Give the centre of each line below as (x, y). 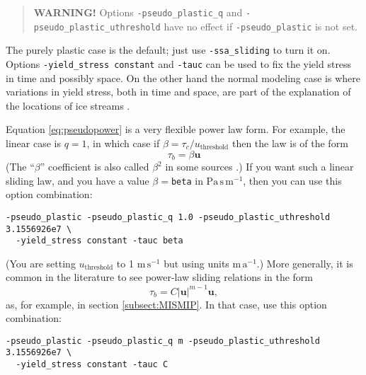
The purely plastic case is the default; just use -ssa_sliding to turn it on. (168, 50)
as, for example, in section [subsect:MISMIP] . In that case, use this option (166, 304)
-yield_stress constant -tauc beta (99, 241)
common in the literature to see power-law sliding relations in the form (160, 277)
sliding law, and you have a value (78, 180)
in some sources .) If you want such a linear (259, 167)
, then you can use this (292, 180)
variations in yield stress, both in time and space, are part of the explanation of (178, 92)
